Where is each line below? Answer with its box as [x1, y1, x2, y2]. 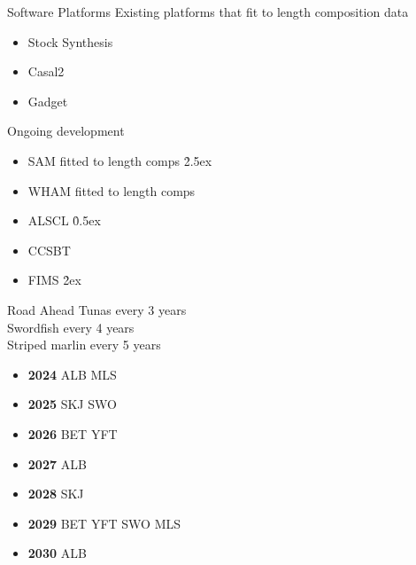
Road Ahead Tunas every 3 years [7, 300, 187, 318]
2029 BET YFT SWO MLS [27, 514, 181, 532]
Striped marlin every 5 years [7, 335, 161, 354]
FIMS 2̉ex [27, 271, 81, 289]
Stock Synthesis [27, 32, 113, 51]
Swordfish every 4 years [7, 318, 135, 336]
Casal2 [27, 62, 65, 81]
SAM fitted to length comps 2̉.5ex [27, 151, 212, 169]
